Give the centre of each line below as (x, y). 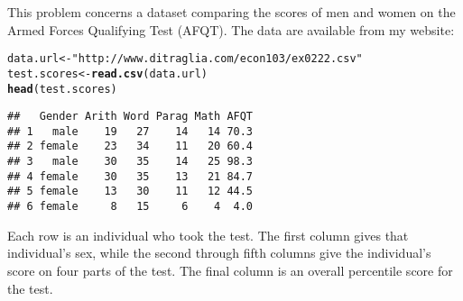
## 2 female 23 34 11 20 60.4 (130, 146)
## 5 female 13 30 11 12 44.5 (130, 192)
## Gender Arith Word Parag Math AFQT (130, 117)
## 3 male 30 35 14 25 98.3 (130, 162)
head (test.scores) (62, 89)
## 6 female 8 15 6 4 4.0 (130, 207)
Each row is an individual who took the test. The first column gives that (208, 235)
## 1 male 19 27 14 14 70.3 (130, 131)
